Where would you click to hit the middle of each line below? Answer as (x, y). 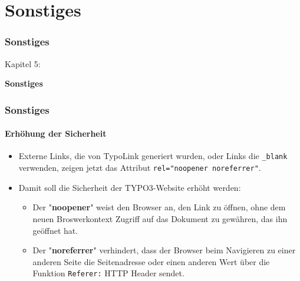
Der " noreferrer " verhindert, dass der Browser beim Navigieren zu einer (164, 250)
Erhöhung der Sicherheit (56, 133)
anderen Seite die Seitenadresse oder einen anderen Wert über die (151, 261)
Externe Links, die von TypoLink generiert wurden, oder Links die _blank (153, 156)
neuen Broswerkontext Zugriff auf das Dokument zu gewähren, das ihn (160, 218)
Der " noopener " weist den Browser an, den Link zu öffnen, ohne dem (159, 207)
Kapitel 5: (23, 63)
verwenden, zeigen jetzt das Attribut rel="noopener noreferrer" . (140, 168)
